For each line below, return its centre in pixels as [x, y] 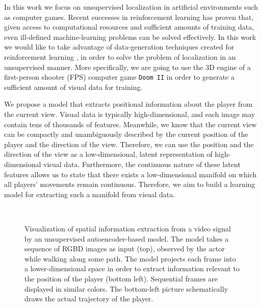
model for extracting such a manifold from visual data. [90, 194]
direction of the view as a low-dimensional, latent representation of [108, 154]
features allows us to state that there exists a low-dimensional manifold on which [130, 174]
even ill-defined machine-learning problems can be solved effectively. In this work [130, 37]
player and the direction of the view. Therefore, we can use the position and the [129, 144]
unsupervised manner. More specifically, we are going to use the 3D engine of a [128, 67]
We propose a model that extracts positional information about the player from [128, 104]
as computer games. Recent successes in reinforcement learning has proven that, [129, 17]
